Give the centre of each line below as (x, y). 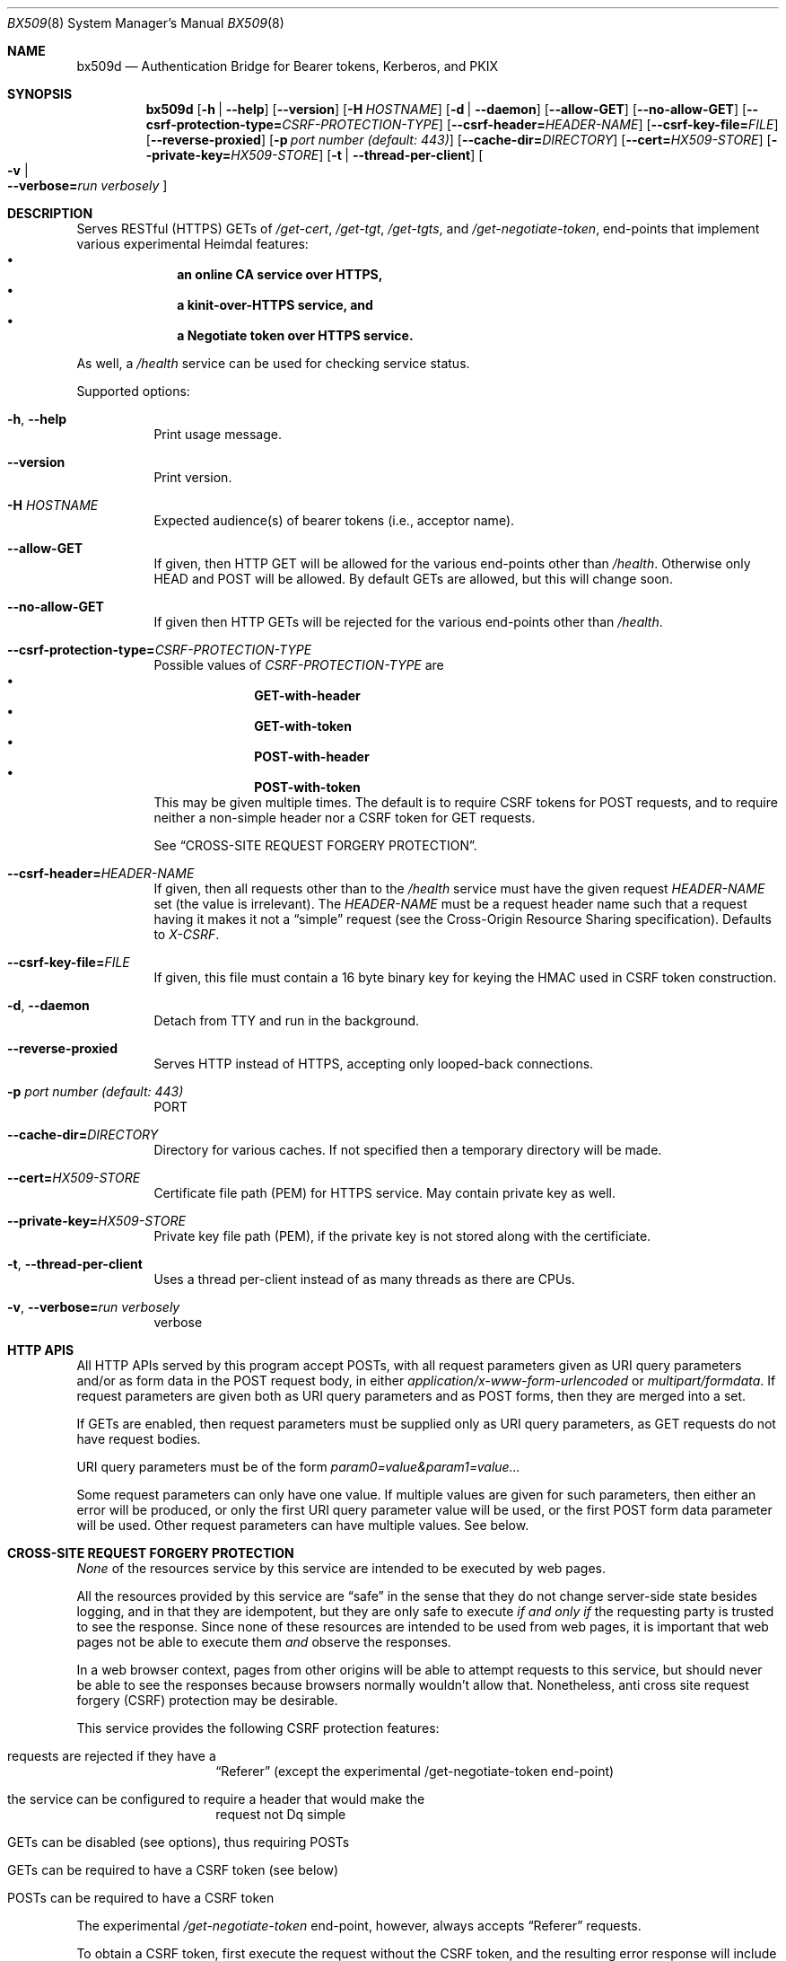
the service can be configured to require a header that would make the (216, 1799)
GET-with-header (307, 695)
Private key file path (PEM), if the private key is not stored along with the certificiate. (402, 1236)
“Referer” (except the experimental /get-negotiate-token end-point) (415, 1771)
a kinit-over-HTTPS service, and (275, 305)
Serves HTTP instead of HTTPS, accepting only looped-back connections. (374, 1064)
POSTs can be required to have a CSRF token (141, 1898)
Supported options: (133, 391)
